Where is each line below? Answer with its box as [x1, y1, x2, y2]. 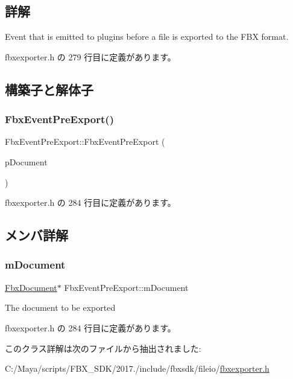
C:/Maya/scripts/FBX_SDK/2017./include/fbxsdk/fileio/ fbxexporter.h [5, 362, 269, 375]
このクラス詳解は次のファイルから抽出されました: [5, 342, 201, 354]
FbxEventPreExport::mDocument [64, 281, 189, 293]
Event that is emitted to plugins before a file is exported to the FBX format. [5, 30, 289, 43]
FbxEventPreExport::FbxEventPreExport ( [5, 135, 165, 148]
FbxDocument [5, 281, 57, 293]
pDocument [5, 155, 48, 168]
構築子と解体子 [5, 80, 93, 98]
